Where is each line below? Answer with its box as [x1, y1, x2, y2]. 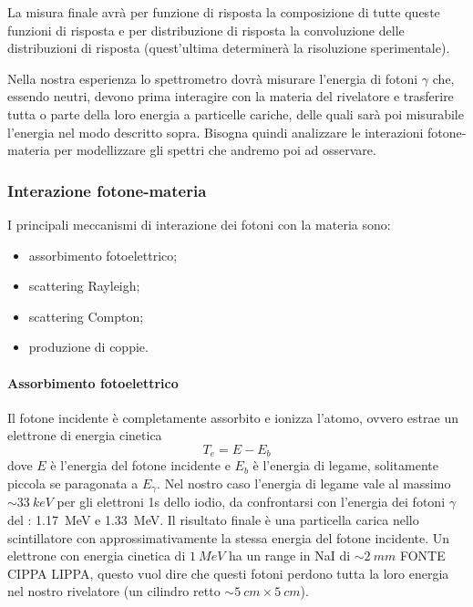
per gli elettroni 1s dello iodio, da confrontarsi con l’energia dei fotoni [57, 492, 446, 511]
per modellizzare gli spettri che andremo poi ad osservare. [54, 140, 376, 159]
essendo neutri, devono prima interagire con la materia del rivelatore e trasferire [7, 87, 454, 106]
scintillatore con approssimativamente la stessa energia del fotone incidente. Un [7, 528, 450, 547]
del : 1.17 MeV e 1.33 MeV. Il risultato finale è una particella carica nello [7, 510, 419, 530]
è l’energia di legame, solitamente [252, 456, 438, 475]
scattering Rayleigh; [28, 276, 140, 295]
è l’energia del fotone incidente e [50, 456, 231, 475]
